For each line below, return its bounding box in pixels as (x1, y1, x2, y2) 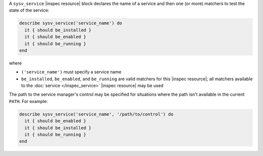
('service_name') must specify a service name (21, 69, 122, 75)
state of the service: (9, 7, 50, 13)
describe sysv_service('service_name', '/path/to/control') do (19, 111, 174, 117)
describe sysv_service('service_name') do (19, 20, 122, 26)
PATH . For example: (9, 98, 48, 104)
